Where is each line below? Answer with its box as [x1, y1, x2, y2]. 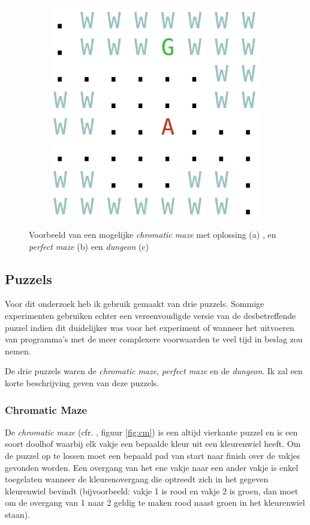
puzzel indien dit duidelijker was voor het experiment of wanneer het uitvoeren [5, 321, 294, 333]
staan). [5, 508, 31, 521]
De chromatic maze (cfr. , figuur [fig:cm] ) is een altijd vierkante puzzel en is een [5, 425, 298, 438]
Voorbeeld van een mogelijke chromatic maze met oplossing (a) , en [29, 228, 276, 241]
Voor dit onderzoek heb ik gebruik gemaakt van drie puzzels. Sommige [5, 297, 264, 310]
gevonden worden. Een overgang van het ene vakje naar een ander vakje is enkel [5, 461, 299, 473]
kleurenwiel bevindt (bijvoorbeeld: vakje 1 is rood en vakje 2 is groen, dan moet [5, 484, 299, 497]
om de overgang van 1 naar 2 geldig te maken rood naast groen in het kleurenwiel [5, 496, 305, 509]
